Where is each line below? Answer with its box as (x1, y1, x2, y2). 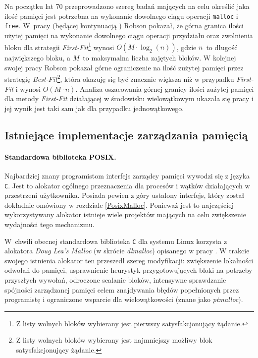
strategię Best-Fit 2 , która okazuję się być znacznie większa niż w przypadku (4, 72, 234, 84)
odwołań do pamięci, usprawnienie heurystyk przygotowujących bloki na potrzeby (4, 265, 253, 275)
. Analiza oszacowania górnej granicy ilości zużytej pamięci (75, 83, 254, 94)
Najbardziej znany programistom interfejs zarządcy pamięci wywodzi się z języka (4, 170, 250, 180)
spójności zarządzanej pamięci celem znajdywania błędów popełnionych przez (4, 284, 239, 295)
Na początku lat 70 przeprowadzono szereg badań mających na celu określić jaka (4, 1, 250, 11)
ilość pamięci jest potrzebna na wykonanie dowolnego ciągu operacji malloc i (4, 10, 238, 21)
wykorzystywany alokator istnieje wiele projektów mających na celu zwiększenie (4, 209, 246, 220)
